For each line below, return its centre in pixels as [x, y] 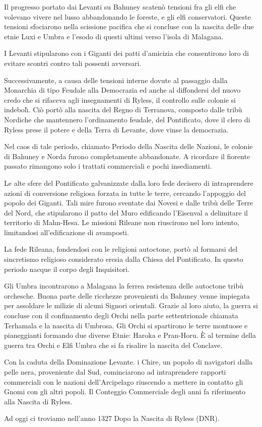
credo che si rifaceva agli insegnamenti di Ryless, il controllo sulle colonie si [120, 99]
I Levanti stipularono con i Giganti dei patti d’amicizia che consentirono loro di [126, 53]
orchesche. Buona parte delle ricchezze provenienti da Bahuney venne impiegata [127, 295]
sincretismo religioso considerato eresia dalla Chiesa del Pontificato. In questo [124, 259]
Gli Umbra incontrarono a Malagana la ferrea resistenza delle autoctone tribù [124, 286]
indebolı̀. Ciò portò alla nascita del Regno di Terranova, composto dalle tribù [123, 110]
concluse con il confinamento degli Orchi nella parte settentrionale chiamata [121, 315]
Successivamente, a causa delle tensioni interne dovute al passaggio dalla [116, 80]
